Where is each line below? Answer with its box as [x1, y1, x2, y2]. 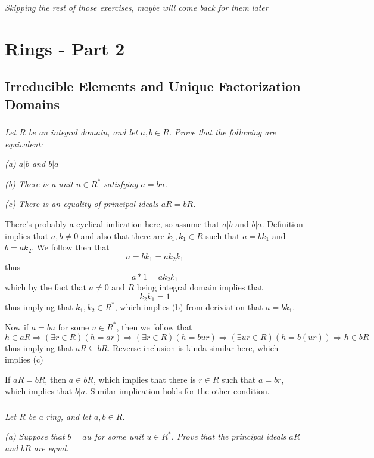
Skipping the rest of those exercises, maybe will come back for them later [5, 1, 269, 13]
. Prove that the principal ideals [171, 430, 286, 442]
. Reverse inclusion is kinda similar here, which [107, 341, 279, 354]
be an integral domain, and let [28, 126, 138, 138]
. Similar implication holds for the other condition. [85, 385, 270, 397]
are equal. [33, 442, 69, 454]
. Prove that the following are [169, 126, 276, 138]
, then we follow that [116, 320, 192, 333]
